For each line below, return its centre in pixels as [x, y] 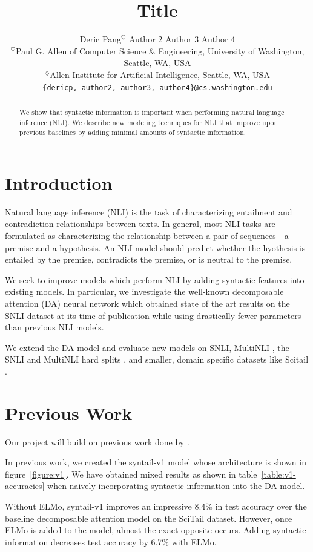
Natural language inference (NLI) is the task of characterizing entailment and [149, 212]
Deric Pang [100, 39]
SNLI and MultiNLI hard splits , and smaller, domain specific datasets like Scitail [157, 359]
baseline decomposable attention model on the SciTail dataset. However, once [149, 518]
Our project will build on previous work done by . [97, 442]
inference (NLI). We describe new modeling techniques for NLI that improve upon [149, 122]
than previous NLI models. [54, 327]
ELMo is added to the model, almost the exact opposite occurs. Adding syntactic [156, 530]
